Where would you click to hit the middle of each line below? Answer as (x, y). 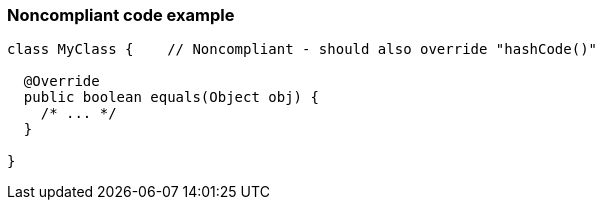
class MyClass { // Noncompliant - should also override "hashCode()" (302, 49)
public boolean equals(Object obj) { (171, 97)
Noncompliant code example (121, 15)
